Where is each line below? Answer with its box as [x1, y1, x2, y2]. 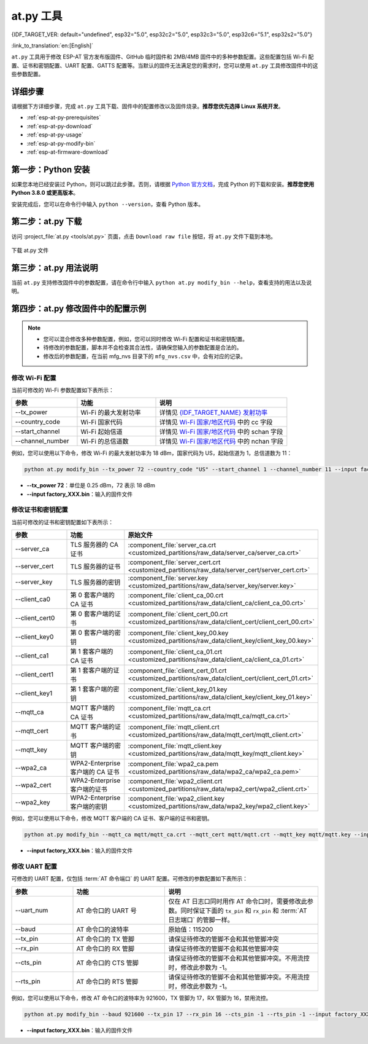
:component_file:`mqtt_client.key [128, 742, 222, 750]
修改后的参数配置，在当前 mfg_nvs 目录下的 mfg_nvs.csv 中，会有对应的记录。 [43, 352, 247, 359]
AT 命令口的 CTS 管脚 [76, 959, 139, 967]
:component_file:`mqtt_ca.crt [128, 704, 211, 713]
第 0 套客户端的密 [70, 629, 121, 637]
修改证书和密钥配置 [11, 506, 69, 514]
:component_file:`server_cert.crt [128, 558, 221, 567]
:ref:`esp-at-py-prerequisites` [26, 114, 101, 121]
